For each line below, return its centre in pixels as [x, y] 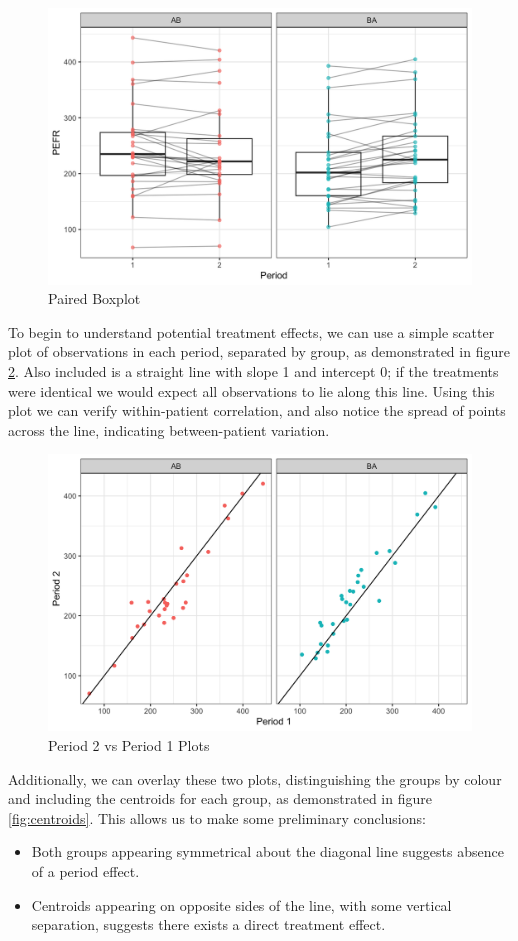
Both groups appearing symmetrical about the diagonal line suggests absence [267, 851]
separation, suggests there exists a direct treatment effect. [208, 924]
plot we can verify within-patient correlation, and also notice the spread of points [257, 410]
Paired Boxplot [94, 298]
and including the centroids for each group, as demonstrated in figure [220, 798]
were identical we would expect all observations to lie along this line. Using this [251, 390]
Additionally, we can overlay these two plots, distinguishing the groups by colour [255, 778]
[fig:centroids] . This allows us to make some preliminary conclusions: [217, 817]
